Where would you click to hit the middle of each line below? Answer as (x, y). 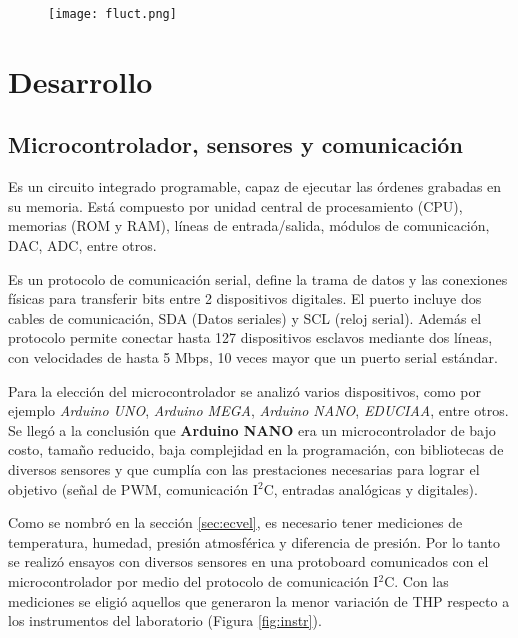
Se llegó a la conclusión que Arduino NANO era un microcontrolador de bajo (252, 429)
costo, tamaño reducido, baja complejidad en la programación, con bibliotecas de (256, 449)
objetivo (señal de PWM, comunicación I (133, 488)
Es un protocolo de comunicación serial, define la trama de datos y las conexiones (258, 278)
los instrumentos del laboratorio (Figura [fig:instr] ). (165, 620)
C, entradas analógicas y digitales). (370, 488)
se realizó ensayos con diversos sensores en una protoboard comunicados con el (248, 561)
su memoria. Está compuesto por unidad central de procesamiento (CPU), (235, 205)
